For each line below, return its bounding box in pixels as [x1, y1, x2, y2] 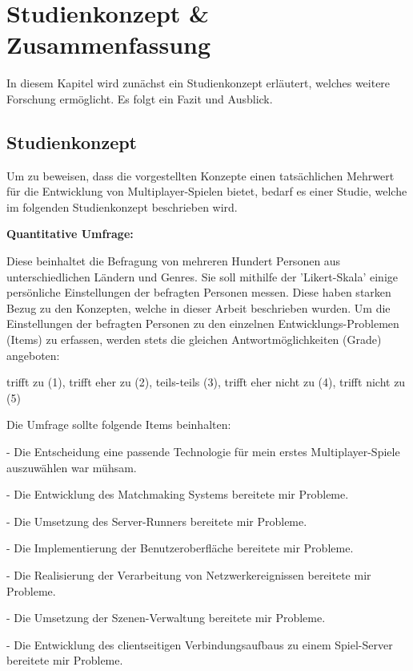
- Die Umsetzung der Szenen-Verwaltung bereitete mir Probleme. [6, 609, 326, 626]
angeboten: [6, 346, 60, 363]
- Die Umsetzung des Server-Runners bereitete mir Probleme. [6, 512, 307, 529]
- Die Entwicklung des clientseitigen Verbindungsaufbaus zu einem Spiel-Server [6, 636, 393, 653]
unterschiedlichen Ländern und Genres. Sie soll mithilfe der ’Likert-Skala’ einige [6, 268, 399, 285]
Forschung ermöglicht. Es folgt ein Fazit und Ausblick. [6, 90, 273, 107]
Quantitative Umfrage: [6, 225, 134, 242]
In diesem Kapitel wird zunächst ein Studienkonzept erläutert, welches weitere [6, 75, 391, 91]
